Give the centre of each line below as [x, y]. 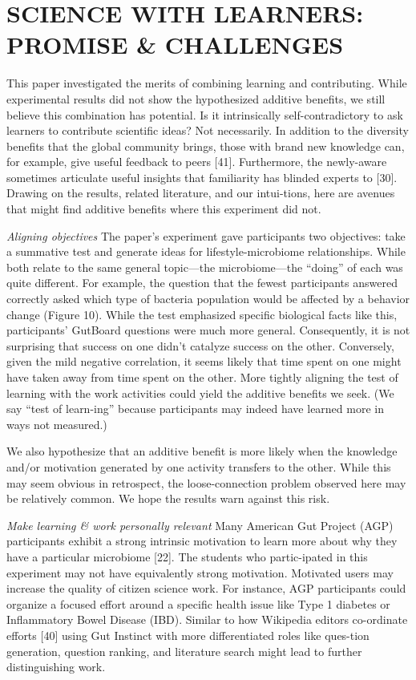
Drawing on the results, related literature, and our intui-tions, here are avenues [201, 193]
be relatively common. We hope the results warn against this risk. [168, 498]
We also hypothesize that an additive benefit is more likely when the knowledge [202, 451]
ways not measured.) [57, 424]
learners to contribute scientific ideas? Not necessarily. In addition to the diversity [208, 130]
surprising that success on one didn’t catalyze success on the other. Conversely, [200, 345]
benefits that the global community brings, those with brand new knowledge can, [206, 146]
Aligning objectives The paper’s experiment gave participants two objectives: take [206, 235]
